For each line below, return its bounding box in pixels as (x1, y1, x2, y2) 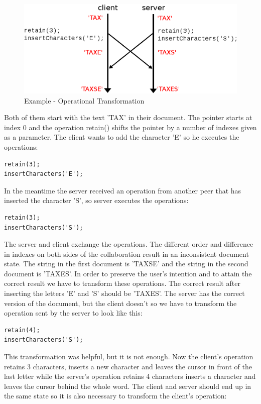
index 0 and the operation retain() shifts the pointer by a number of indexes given (4, 122, 257, 132)
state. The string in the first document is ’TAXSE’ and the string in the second (4, 258, 248, 269)
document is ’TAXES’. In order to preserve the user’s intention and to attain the (4, 268, 252, 278)
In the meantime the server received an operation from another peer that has (4, 185, 241, 195)
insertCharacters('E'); (4, 170, 83, 178)
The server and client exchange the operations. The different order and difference (4, 239, 253, 249)
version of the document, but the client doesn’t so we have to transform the (4, 297, 237, 308)
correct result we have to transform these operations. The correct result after (4, 278, 240, 288)
